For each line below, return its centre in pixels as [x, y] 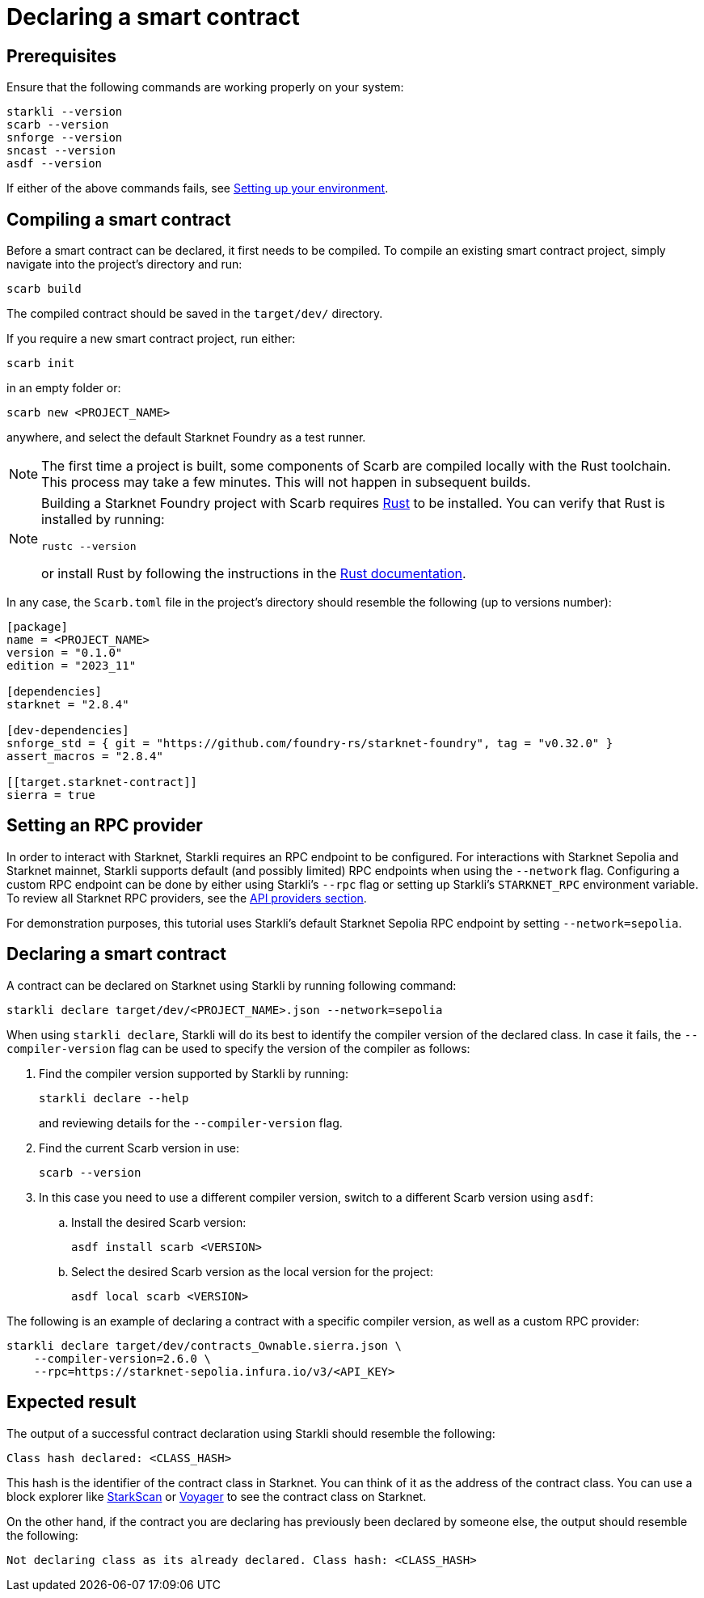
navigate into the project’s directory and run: [124, 264]
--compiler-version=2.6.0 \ [122, 1358]
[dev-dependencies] [68, 731]
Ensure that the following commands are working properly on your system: [205, 87]
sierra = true [51, 795]
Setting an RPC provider [105, 826]
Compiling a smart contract [119, 219]
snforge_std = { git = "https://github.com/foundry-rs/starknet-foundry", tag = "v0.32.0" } [310, 744]
